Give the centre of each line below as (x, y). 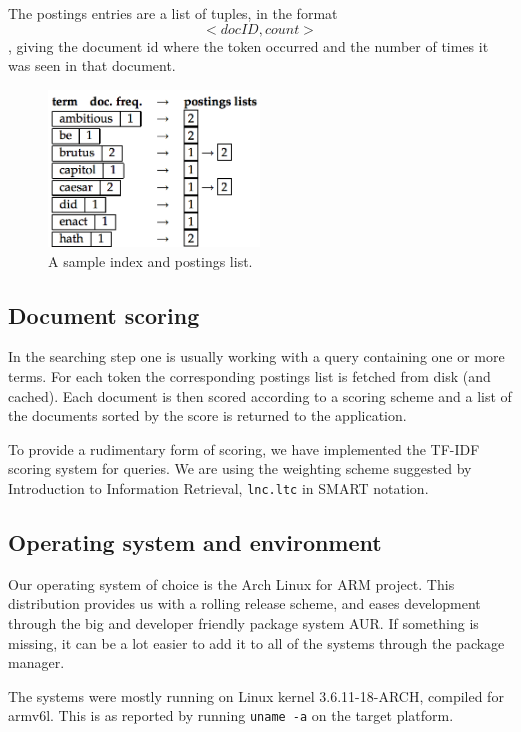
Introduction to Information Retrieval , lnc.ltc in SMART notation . (218, 488)
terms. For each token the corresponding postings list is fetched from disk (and (249, 376)
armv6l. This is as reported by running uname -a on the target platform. (231, 715)
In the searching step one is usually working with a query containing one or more (256, 356)
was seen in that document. (92, 65)
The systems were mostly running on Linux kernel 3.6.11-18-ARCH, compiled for (256, 695)
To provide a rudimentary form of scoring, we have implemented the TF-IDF (244, 448)
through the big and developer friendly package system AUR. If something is (243, 623)
